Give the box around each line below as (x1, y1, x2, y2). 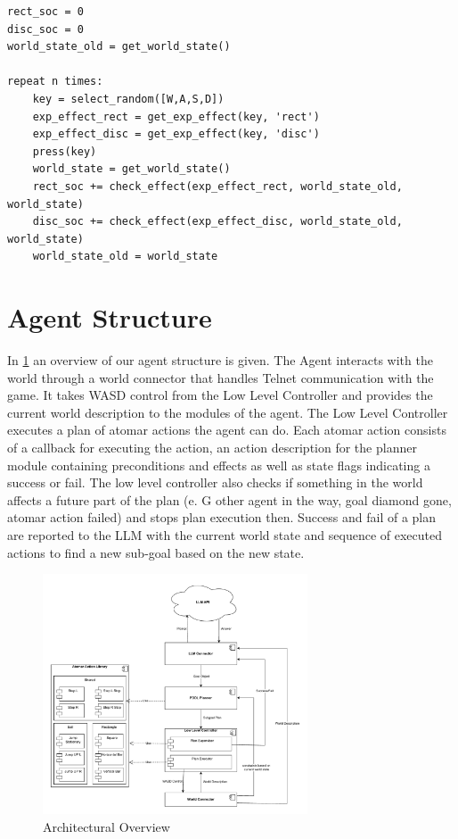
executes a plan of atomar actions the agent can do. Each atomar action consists (7, 420, 446, 439)
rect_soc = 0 (7, 5, 84, 18)
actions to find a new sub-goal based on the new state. (7, 543, 305, 561)
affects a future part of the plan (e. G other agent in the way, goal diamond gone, (7, 490, 452, 509)
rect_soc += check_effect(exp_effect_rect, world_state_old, (32, 179, 403, 193)
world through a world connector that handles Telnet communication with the (7, 368, 434, 386)
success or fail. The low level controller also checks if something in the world (7, 473, 423, 492)
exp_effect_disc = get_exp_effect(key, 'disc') (32, 128, 320, 141)
